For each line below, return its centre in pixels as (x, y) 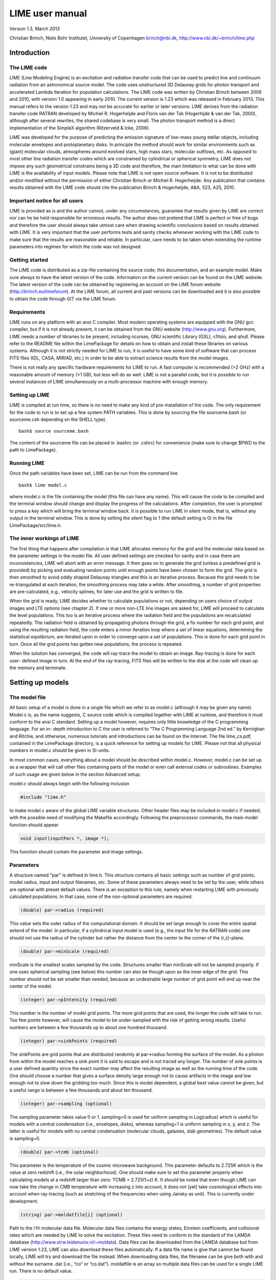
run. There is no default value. (41, 1271)
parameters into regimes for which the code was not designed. (76, 247)
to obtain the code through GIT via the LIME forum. (63, 298)
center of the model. (31, 986)
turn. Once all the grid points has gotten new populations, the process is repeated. (96, 644)
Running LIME (27, 463)
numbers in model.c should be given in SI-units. (60, 751)
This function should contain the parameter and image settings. (76, 851)
